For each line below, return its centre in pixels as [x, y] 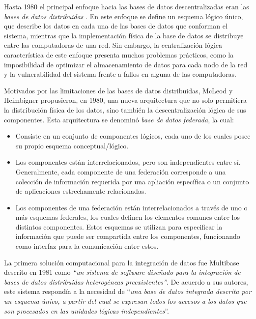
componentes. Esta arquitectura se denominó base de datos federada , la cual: [119, 119]
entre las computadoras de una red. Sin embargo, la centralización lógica [113, 45]
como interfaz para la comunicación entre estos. [87, 246]
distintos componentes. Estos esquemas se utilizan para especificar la [119, 226]
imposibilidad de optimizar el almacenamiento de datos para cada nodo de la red [126, 64]
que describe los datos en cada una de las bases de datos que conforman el [116, 26]
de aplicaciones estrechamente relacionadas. [81, 191]
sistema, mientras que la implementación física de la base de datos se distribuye [124, 35]
